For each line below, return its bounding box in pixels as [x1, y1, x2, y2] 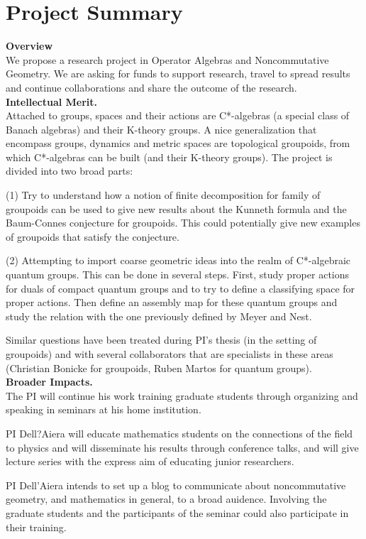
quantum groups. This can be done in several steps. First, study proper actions [6, 267, 350, 282]
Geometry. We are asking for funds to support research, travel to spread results [6, 66, 350, 81]
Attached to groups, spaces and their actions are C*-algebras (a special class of [6, 108, 350, 123]
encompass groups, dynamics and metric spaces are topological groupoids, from [6, 136, 350, 151]
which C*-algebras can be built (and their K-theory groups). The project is [6, 149, 333, 164]
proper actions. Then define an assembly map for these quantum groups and [6, 295, 338, 310]
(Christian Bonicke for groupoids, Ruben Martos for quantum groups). [6, 360, 312, 375]
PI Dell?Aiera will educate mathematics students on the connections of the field [6, 425, 353, 440]
